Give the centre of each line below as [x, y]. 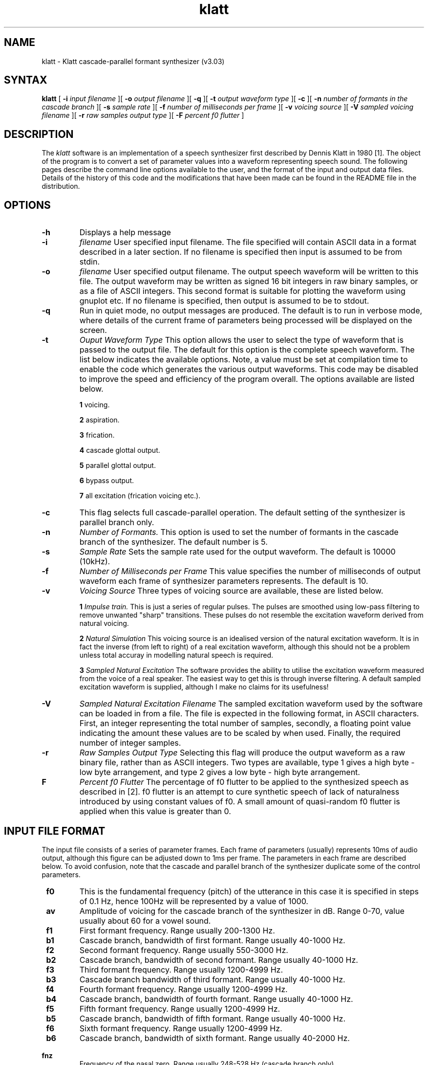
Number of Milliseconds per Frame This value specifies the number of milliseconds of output [250, 571]
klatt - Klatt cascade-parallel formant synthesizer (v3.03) [133, 61]
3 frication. [97, 435]
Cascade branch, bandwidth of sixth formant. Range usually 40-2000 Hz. [214, 1038]
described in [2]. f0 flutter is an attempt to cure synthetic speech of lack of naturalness [239, 792]
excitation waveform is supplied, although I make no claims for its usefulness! [204, 687]
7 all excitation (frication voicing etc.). [140, 496]
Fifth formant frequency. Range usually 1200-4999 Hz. [180, 1009]
